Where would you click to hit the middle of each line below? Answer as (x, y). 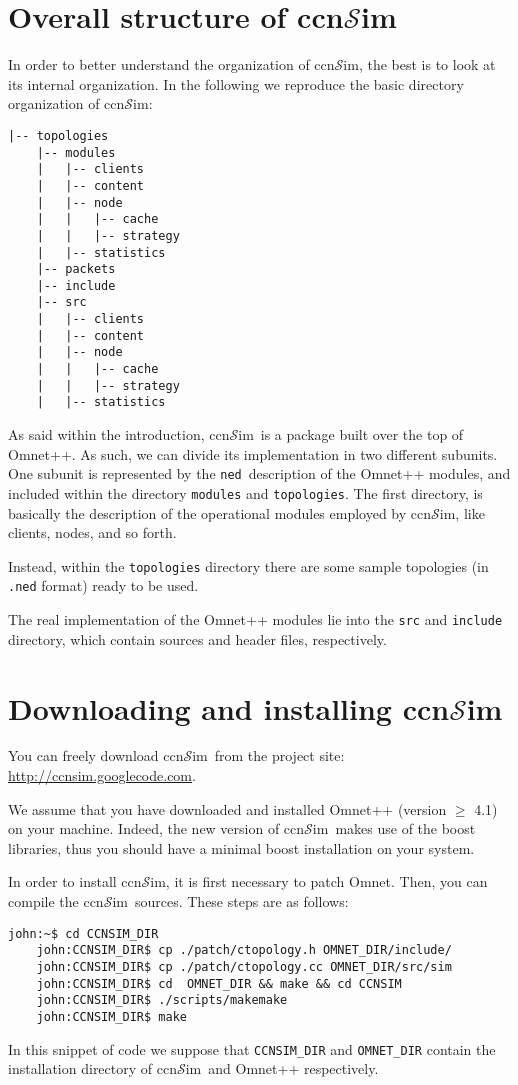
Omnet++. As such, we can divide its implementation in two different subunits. (253, 453)
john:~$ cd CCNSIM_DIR (83, 933)
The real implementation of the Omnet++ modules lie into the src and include (255, 619)
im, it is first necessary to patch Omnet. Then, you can (319, 881)
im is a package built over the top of (351, 434)
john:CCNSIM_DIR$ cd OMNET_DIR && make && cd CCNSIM (219, 983)
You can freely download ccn (96, 755)
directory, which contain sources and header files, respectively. (197, 638)
